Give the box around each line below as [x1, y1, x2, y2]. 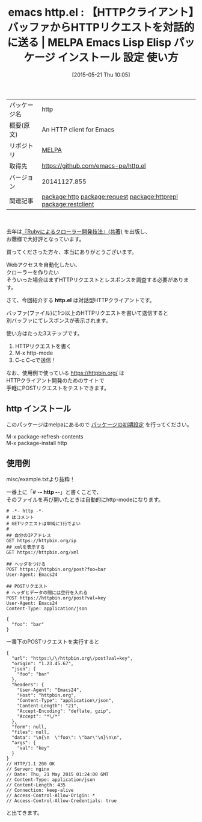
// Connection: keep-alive [6, 787, 74, 793]
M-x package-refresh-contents [6, 432, 84, 440]
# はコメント [6, 514, 34, 520]
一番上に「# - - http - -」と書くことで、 [6, 488, 102, 495]
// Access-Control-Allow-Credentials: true [6, 797, 117, 804]
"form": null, [11, 724, 47, 730]
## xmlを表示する [6, 544, 45, 550]
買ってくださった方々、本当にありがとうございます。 [6, 248, 137, 255]
